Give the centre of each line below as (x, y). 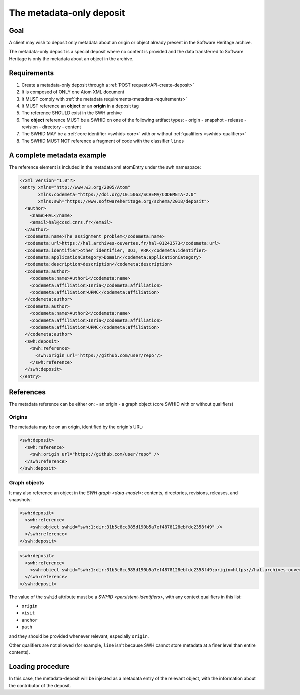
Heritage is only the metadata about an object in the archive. (71, 59)
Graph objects (27, 483)
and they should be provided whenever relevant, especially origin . (79, 636)
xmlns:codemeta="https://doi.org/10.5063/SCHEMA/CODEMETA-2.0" (117, 194)
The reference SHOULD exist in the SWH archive (72, 113)
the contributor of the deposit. (40, 685)
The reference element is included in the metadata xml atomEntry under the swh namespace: (105, 167)
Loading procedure (39, 667)
